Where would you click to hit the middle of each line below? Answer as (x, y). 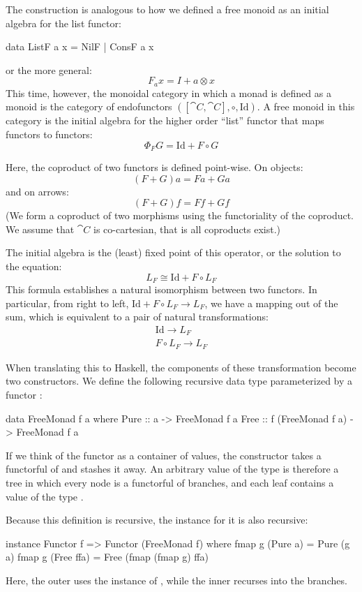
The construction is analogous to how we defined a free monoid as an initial (167, 9)
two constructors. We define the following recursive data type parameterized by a (179, 381)
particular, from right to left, (67, 303)
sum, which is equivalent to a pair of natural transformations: (137, 317)
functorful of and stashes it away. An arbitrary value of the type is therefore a (172, 469)
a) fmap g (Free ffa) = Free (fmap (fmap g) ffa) (107, 557)
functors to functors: (49, 134)
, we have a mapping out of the (271, 303)
